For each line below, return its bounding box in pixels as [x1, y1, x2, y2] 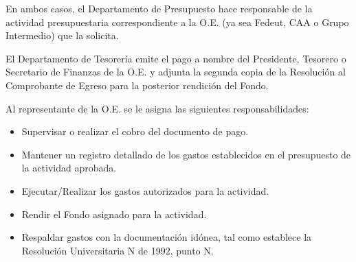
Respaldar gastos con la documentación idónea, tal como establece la [21, 230, 312, 244]
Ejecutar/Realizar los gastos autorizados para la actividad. [21, 183, 269, 198]
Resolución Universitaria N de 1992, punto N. [21, 243, 214, 257]
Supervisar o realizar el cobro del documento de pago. [21, 124, 249, 139]
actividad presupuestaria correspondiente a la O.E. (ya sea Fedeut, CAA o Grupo [5, 14, 349, 29]
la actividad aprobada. [21, 160, 117, 175]
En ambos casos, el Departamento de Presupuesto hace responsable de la [5, 1, 313, 15]
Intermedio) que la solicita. [5, 28, 119, 43]
